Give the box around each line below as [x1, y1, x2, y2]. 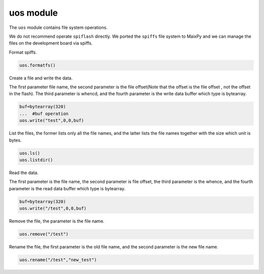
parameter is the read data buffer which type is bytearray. [9, 185, 126, 191]
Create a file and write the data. [9, 75, 73, 81]
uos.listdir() [19, 157, 53, 163]
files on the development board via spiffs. [9, 40, 93, 46]
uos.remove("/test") [19, 231, 68, 237]
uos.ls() [19, 150, 41, 156]
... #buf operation [19, 111, 68, 116]
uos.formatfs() [19, 62, 56, 68]
